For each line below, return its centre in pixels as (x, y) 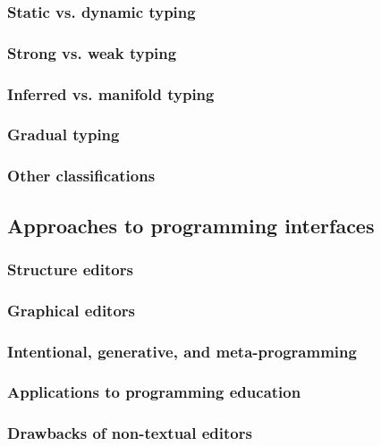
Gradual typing (63, 135)
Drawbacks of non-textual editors (130, 433)
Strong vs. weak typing (92, 52)
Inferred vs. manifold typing (111, 93)
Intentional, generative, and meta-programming (182, 351)
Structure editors (70, 269)
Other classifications (81, 176)
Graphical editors (71, 310)
